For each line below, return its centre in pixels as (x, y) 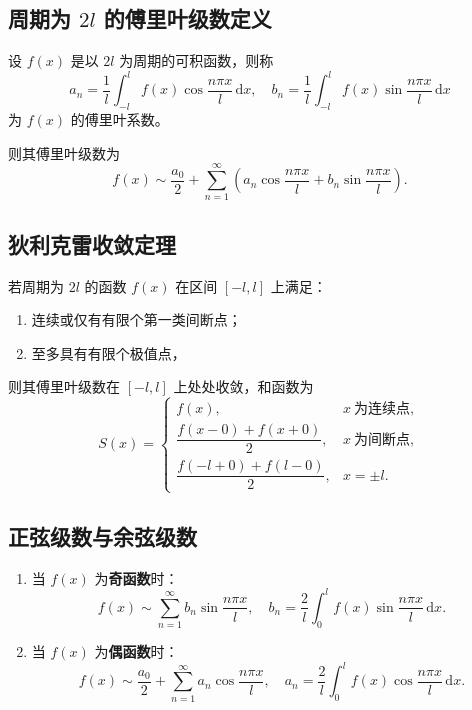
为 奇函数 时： (136, 577)
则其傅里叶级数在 (64, 386)
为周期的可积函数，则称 (196, 60)
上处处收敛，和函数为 (243, 386)
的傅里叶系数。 (119, 119)
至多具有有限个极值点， (108, 352)
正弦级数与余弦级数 (102, 536)
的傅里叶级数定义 (187, 18)
